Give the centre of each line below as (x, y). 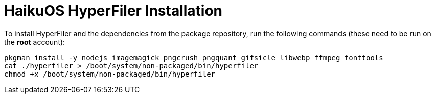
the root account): (35, 42)
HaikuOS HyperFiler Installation (113, 11)
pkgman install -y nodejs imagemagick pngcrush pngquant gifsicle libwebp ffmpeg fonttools (194, 57)
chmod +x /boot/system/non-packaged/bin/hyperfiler (110, 74)
